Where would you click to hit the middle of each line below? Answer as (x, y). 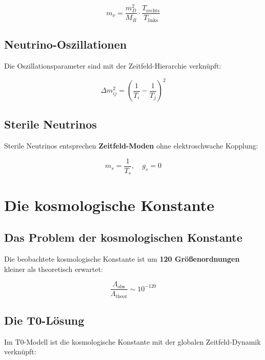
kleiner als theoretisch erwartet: (54, 269)
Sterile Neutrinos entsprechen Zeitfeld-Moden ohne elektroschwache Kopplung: (131, 146)
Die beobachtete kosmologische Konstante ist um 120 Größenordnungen (122, 258)
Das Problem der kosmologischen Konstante (123, 237)
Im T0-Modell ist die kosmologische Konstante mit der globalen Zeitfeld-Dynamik (132, 341)
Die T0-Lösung (44, 320)
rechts (153, 10)
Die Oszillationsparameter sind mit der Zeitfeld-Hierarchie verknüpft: (113, 65)
